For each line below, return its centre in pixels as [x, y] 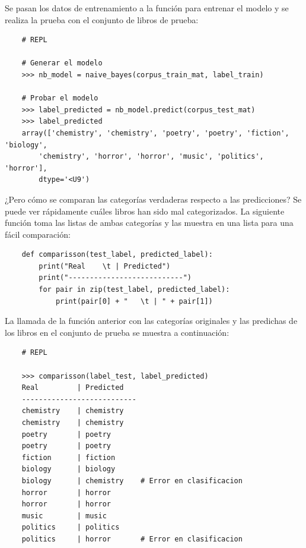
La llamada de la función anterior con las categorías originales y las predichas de [151, 321]
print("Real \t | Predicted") [105, 266]
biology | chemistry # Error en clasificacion [132, 481]
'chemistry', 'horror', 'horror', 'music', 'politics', [151, 157]
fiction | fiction [68, 457]
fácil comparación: [38, 234]
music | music [64, 516]
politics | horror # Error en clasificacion [132, 539]
